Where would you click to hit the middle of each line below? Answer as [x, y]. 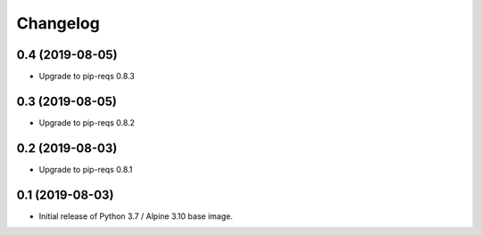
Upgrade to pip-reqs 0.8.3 [87, 77]
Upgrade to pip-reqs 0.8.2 [87, 122]
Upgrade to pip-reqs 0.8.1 [86, 169]
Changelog [58, 23]
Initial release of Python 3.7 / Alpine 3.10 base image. [136, 216]
